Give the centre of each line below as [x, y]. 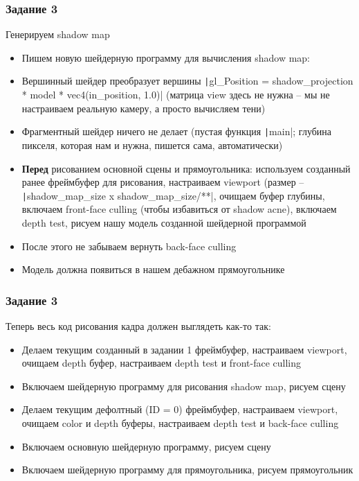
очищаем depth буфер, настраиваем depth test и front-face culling [161, 363]
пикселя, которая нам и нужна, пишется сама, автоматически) [152, 145]
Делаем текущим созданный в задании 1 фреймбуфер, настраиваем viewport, [184, 349]
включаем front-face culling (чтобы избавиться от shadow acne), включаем [179, 209]
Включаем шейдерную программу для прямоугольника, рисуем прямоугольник [187, 470]
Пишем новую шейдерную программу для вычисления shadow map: [166, 57]
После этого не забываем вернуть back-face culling [129, 246]
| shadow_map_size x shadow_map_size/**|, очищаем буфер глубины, [173, 195]
